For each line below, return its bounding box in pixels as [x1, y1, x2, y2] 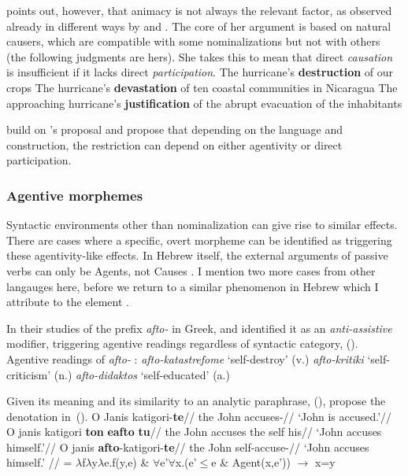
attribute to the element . [6, 293, 129, 310]
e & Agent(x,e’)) [211, 454, 291, 470]
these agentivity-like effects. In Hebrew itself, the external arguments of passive [6, 247, 388, 264]
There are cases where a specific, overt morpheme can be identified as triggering [6, 231, 392, 248]
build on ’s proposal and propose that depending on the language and [6, 121, 343, 138]
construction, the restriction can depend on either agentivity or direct [6, 136, 343, 153]
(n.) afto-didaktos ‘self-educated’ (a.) [54, 366, 230, 382]
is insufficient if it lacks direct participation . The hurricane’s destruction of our [6, 64, 394, 80]
